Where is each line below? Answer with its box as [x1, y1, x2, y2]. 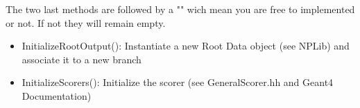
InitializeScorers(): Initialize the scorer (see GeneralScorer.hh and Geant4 [22, 75, 334, 89]
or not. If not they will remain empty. [6, 15, 166, 30]
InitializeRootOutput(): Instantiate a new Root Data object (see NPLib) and [22, 39, 350, 53]
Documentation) [22, 88, 92, 102]
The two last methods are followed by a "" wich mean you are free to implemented [6, 2, 355, 16]
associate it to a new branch [22, 52, 142, 66]
